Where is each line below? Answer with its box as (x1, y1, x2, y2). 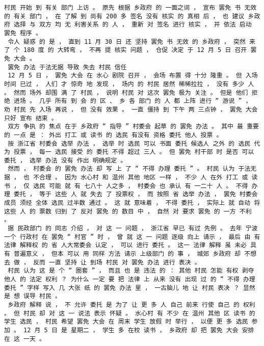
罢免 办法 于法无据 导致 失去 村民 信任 (8, 63, 127, 71)
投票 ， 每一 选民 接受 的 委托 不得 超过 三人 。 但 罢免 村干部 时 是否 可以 (14, 148, 254, 156)
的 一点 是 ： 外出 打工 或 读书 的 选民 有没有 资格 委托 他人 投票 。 (4, 131, 223, 139)
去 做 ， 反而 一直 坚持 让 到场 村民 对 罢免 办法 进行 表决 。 (4, 258, 201, 266)
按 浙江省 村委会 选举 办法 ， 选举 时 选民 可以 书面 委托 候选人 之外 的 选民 (8, 140, 251, 147)
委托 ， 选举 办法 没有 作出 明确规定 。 (4, 156, 127, 164)
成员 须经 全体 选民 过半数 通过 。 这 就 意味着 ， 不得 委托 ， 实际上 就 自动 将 (4, 199, 260, 207)
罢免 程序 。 (4, 29, 42, 37)
